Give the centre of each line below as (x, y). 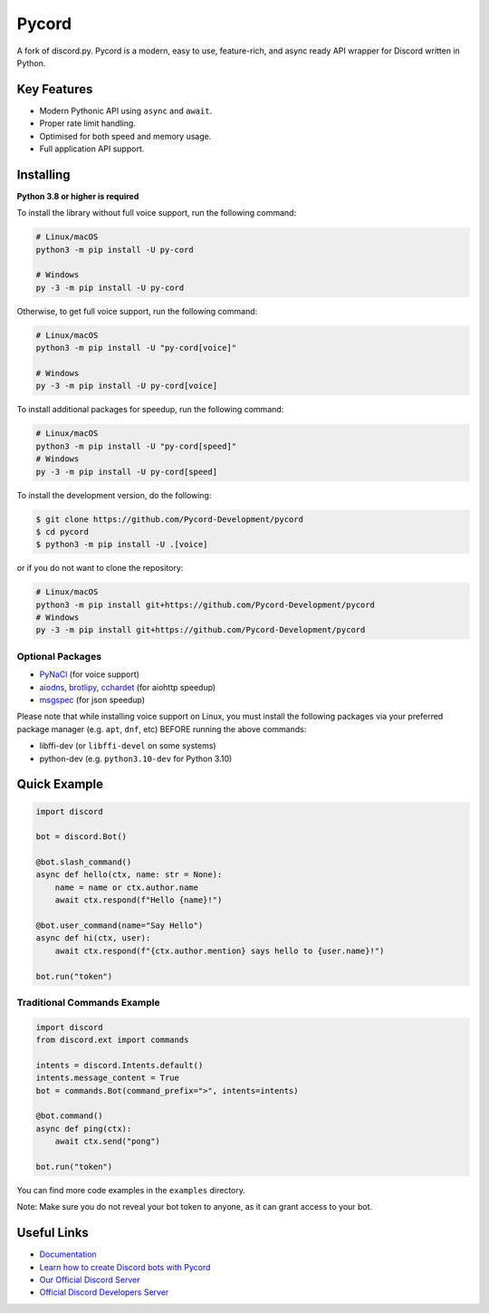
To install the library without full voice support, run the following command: (157, 213)
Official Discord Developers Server (104, 1292)
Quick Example (60, 784)
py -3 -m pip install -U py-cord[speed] (126, 472)
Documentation (68, 1254)
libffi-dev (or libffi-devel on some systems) (128, 746)
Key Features (55, 89)
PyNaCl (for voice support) (90, 674)
